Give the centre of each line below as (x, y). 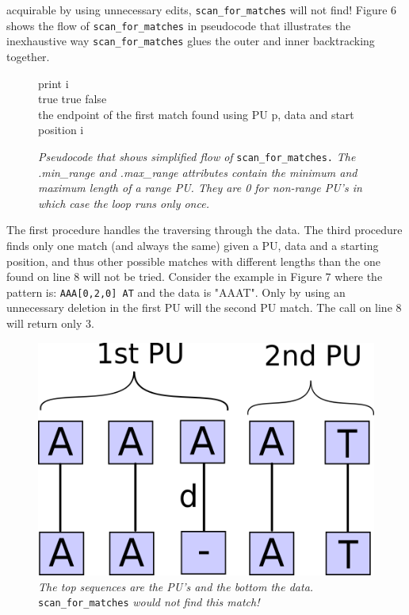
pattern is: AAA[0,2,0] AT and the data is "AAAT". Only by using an (176, 292)
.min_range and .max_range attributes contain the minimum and (198, 172)
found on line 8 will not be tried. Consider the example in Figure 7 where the (195, 277)
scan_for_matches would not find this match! (149, 602)
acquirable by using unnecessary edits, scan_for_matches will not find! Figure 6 (202, 10)
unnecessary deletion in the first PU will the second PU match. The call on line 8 (204, 307)
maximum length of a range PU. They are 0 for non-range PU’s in (200, 188)
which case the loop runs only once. (124, 203)
